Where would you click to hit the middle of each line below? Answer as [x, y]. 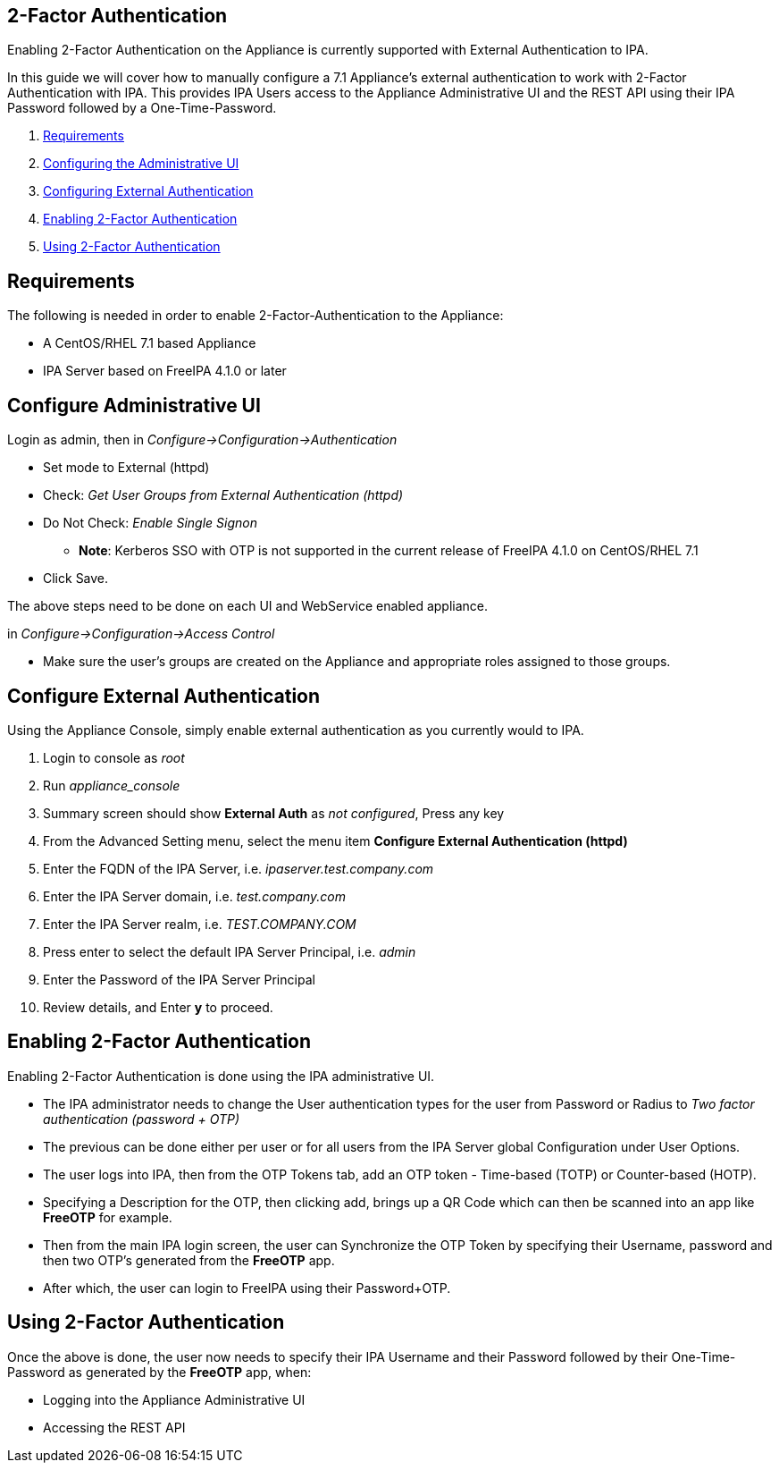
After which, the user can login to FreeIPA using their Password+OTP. [247, 1288]
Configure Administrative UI [134, 405]
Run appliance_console [112, 785]
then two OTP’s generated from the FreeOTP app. [189, 1260]
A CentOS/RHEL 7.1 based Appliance [150, 343]
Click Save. [76, 579]
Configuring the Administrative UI [141, 164]
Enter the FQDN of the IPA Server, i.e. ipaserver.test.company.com [239, 868]
